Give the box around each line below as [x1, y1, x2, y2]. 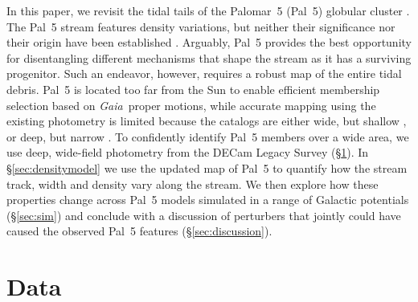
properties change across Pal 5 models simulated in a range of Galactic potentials [6, 191, 409, 208]
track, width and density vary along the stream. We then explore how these [6, 175, 379, 192]
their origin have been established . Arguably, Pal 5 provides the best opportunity [6, 34, 412, 51]
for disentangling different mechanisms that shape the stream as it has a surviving [6, 49, 412, 66]
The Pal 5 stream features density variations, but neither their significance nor [6, 18, 395, 35]
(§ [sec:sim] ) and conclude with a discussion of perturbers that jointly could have [6, 206, 401, 223]
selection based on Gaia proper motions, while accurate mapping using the [6, 96, 376, 113]
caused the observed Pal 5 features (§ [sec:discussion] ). [6, 222, 273, 239]
